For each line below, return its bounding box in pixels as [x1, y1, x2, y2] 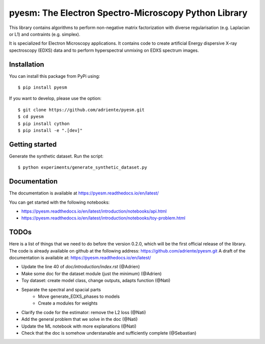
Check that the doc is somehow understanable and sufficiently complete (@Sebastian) [21, 330, 197, 336]
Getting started [9, 140, 57, 149]
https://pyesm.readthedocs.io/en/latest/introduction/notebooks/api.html [21, 208, 167, 214]
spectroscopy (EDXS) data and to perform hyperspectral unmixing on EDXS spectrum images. [9, 47, 199, 53]
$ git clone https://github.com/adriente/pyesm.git [18, 107, 145, 113]
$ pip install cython [18, 121, 70, 126]
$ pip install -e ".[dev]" [18, 127, 83, 133]
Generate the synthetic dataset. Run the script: [9, 153, 104, 159]
